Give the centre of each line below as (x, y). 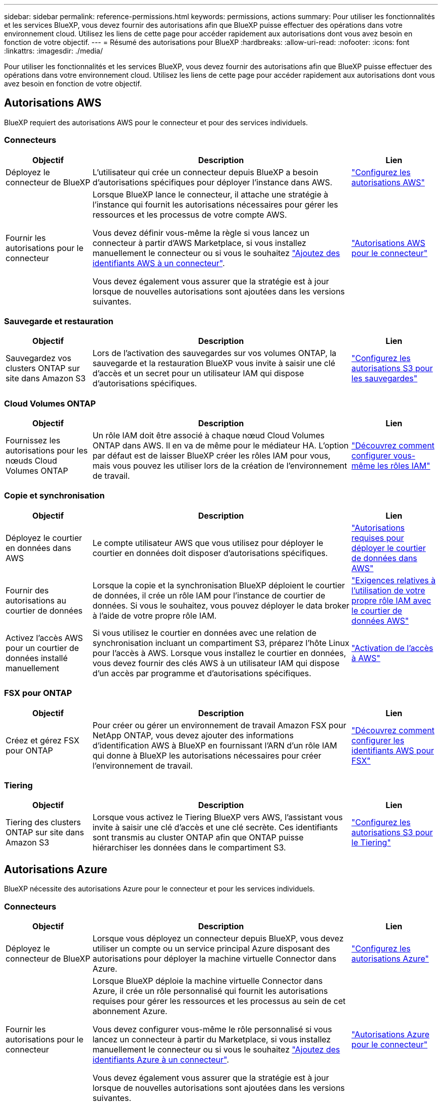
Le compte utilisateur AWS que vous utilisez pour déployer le (208, 543)
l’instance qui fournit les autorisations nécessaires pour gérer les (215, 204)
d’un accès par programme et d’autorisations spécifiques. (202, 673)
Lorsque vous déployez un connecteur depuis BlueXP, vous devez (218, 938)
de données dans (384, 558)
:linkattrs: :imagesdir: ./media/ (53, 51)
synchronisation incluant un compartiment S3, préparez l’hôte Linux (221, 643)
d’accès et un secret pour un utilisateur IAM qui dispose (198, 373)
